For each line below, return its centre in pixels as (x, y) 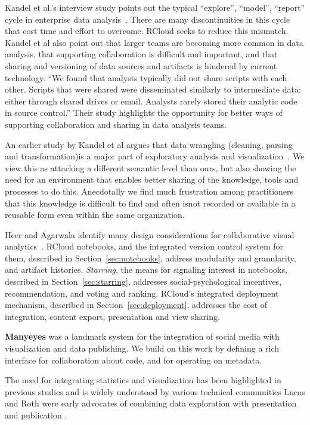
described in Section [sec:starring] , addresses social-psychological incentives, (143, 281)
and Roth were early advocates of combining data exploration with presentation (151, 403)
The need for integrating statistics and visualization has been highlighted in (143, 380)
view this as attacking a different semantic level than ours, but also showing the (151, 167)
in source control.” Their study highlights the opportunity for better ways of (144, 113)
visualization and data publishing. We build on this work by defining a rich (142, 348)
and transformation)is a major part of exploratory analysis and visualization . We (155, 156)
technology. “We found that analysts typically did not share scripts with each (146, 77)
